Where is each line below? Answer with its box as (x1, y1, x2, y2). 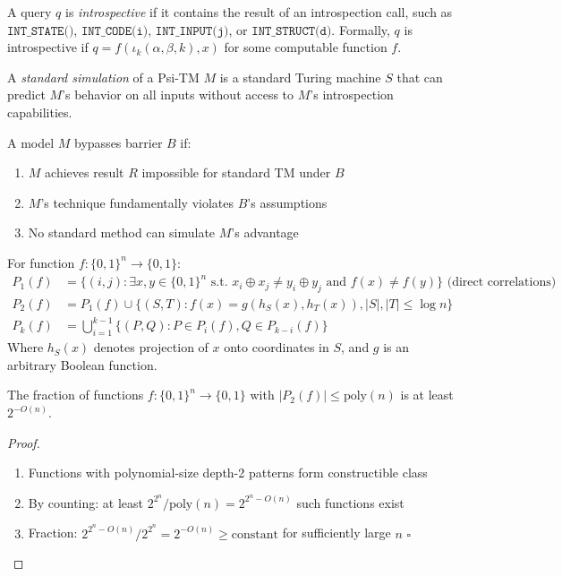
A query (7, 3, 52, 21)
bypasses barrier (74, 133, 163, 151)
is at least (400, 385, 454, 404)
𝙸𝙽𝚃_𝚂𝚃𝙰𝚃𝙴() (7, 24, 74, 38)
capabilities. (7, 102, 72, 121)
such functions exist (296, 493, 404, 512)
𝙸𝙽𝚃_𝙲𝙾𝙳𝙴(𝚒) (81, 24, 149, 38)
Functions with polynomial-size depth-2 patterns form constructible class (28, 463, 428, 482)
